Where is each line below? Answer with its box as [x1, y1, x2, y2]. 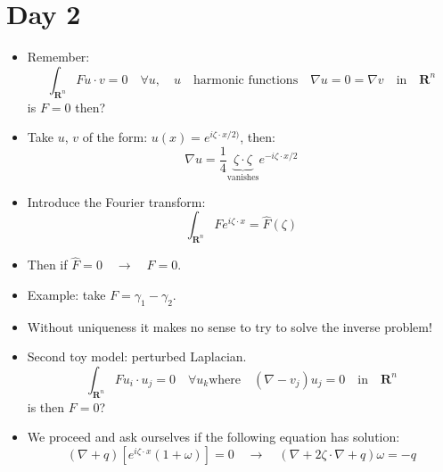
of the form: [82, 128, 148, 146]
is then [27, 397, 65, 416]
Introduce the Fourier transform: [27, 192, 206, 211]
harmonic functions [193, 73, 299, 87]
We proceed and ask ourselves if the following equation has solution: [27, 427, 400, 446]
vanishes [226, 173, 259, 183]
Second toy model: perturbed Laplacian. [27, 347, 247, 366]
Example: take [27, 285, 106, 303]
